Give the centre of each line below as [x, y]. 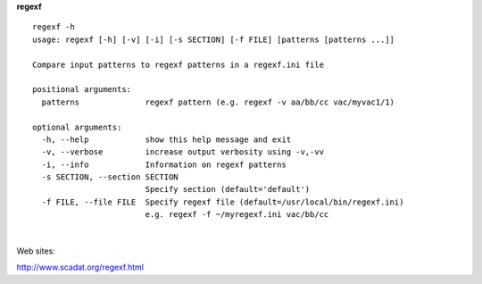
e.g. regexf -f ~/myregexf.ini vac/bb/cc [237, 215]
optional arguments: [77, 127]
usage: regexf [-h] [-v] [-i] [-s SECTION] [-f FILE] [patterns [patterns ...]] [214, 39]
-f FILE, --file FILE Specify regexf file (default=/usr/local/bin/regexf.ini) [223, 202]
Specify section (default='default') [228, 189]
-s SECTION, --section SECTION [110, 177]
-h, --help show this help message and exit [166, 139]
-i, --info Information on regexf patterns [164, 164]
